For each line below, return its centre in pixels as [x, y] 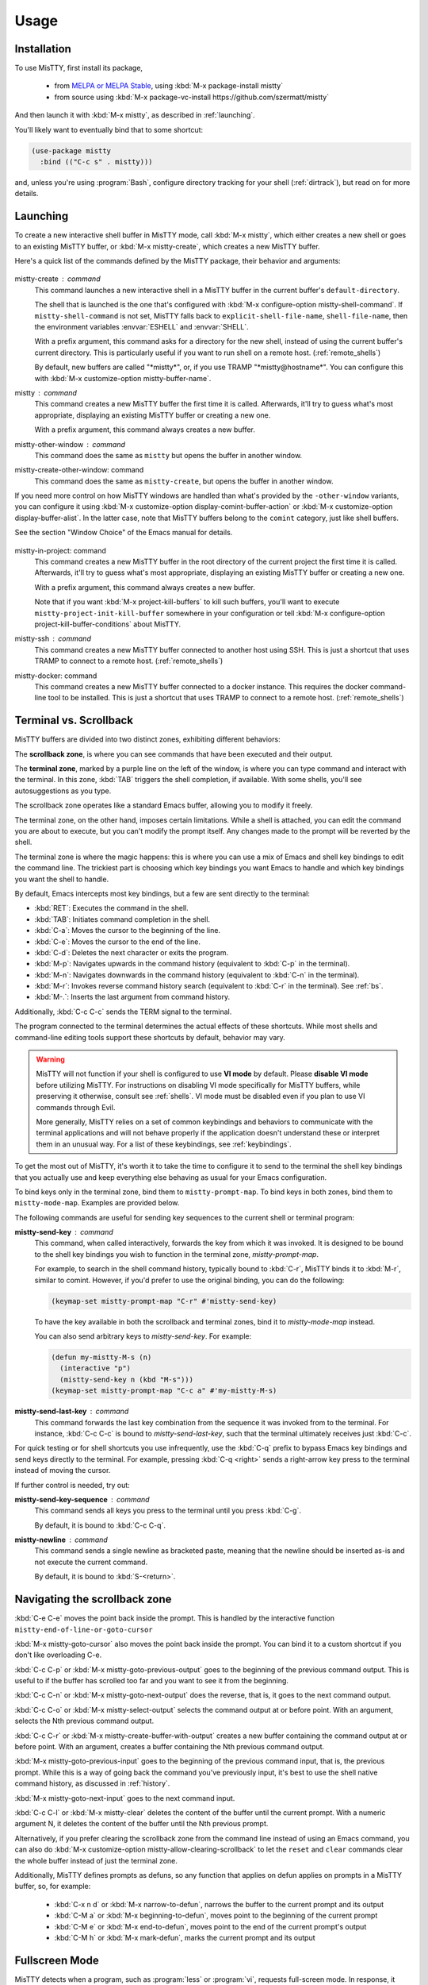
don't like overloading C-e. [58, 1655]
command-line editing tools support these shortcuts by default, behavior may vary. [150, 1037]
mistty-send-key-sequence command [82, 1499]
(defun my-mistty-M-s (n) [101, 1357]
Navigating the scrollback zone [93, 1600]
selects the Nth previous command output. [84, 1721]
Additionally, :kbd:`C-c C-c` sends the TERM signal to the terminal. [123, 1012]
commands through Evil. [76, 1107]
